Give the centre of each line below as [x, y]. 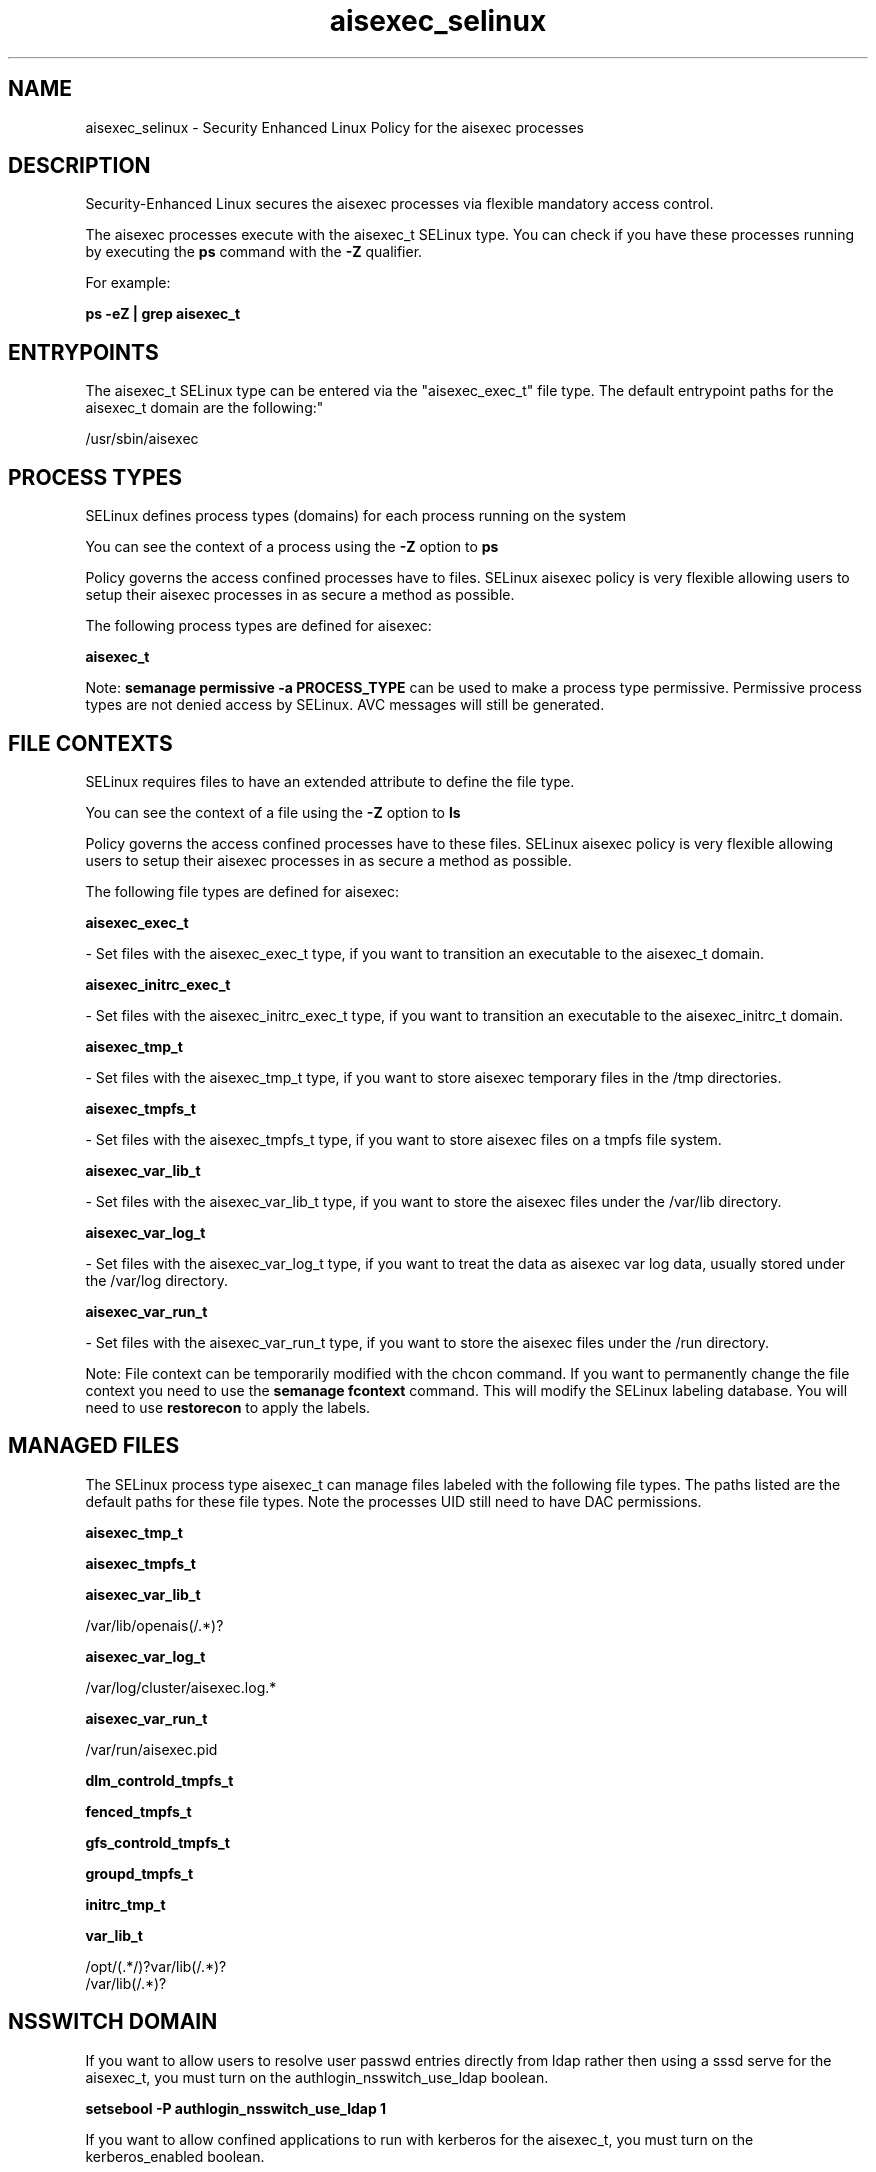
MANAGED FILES [94, 1446]
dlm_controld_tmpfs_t [159, 1780]
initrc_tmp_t [125, 1904]
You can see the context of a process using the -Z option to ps [292, 547]
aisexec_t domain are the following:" [204, 408]
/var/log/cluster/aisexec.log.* [181, 1687]
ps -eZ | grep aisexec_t [163, 314]
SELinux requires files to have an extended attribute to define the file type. [330, 781]
